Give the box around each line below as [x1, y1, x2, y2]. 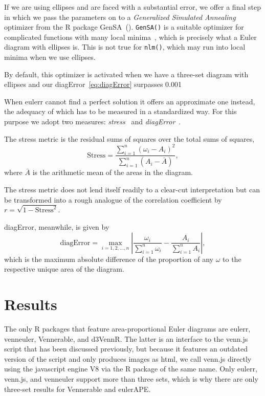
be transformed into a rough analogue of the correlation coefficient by [4, 194, 222, 205]
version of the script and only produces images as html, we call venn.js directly [4, 353, 252, 364]
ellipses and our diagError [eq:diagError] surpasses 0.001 [4, 79, 182, 90]
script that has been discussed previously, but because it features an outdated [4, 343, 248, 354]
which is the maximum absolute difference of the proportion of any [4, 253, 213, 264]
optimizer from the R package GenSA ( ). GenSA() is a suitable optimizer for [4, 21, 244, 32]
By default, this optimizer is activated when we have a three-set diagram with [4, 69, 249, 79]
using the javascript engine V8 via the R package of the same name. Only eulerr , [4, 363, 257, 374]
